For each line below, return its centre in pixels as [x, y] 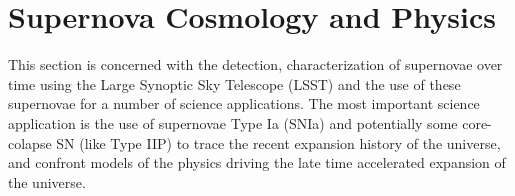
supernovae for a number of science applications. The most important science [244, 103]
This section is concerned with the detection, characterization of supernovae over [255, 64]
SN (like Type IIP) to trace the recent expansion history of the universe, [278, 142]
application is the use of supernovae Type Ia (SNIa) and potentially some [233, 122]
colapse [30, 142]
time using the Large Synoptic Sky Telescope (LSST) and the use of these [234, 83]
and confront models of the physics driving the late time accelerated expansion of [257, 162]
